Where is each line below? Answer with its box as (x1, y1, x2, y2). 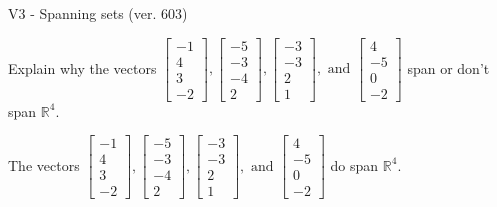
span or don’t (407, 57, 490, 78)
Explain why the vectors (8, 57, 157, 78)
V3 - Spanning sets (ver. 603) (8, 3, 188, 23)
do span (330, 154, 379, 175)
